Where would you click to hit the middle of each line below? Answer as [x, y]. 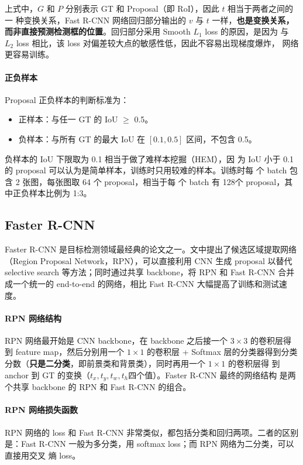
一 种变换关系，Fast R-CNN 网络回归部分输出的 [96, 20]
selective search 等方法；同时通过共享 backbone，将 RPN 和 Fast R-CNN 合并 [150, 272]
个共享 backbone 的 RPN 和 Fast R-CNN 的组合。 [98, 387]
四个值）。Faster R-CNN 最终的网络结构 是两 [212, 375]
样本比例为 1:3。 [60, 193]
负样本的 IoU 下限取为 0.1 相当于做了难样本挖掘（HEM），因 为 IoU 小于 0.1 [149, 158]
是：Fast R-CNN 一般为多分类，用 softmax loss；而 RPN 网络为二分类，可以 [149, 444]
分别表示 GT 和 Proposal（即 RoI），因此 [142, 8]
